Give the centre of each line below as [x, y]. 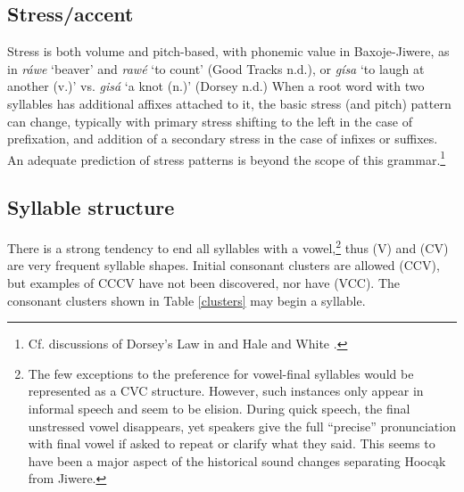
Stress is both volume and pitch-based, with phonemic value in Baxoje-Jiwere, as [228, 51]
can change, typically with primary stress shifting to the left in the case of [210, 121]
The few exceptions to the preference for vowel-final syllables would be [221, 373]
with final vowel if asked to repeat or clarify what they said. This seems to [232, 443]
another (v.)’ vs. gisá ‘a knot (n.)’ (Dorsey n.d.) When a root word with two [216, 86]
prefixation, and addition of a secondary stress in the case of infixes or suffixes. [223, 139]
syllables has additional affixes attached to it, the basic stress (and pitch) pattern [229, 103]
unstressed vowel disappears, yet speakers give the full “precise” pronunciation [242, 426]
